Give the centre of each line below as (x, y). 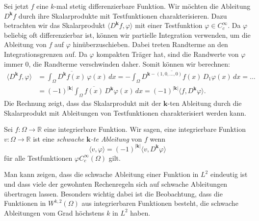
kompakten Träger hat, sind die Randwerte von (168, 54)
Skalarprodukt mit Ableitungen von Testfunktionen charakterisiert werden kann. (125, 112)
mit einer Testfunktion (169, 25)
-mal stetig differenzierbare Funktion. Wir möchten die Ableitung (152, 6)
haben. (140, 212)
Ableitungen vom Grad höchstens (54, 212)
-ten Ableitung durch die (205, 103)
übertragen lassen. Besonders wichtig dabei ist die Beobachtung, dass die (113, 193)
